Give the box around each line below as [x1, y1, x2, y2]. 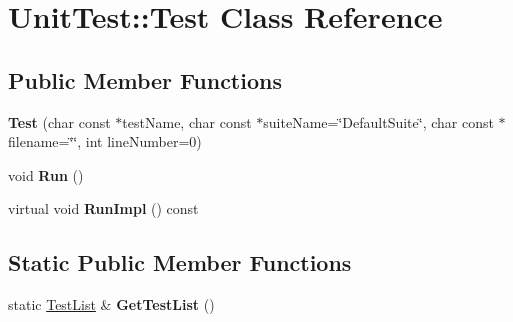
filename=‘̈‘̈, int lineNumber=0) [8, 131, 202, 152]
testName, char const [122, 111, 252, 132]
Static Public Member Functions [8, 247, 352, 278]
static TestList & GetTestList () [8, 294, 215, 315]
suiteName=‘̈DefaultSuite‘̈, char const [263, 111, 494, 132]
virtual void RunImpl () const [8, 198, 199, 219]
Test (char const [8, 111, 111, 132]
